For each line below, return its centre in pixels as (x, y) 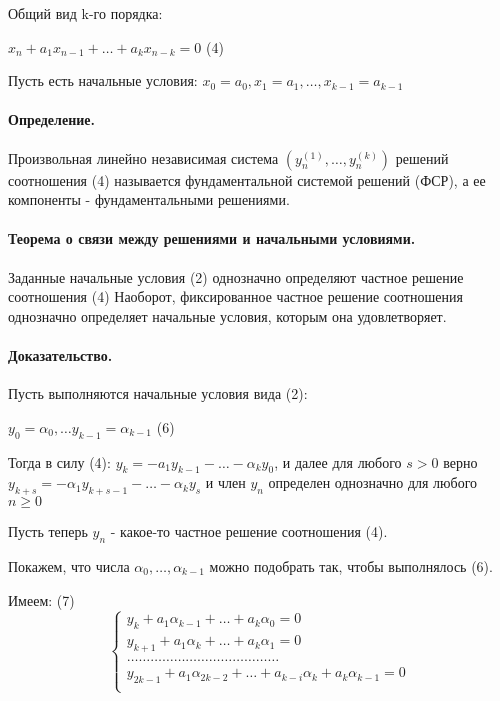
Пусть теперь (48, 531)
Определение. (51, 119)
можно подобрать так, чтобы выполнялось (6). (351, 565)
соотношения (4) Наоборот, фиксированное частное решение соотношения (235, 296)
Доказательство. (60, 354)
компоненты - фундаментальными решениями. (149, 199)
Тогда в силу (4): (59, 461)
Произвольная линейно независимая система (143, 157)
